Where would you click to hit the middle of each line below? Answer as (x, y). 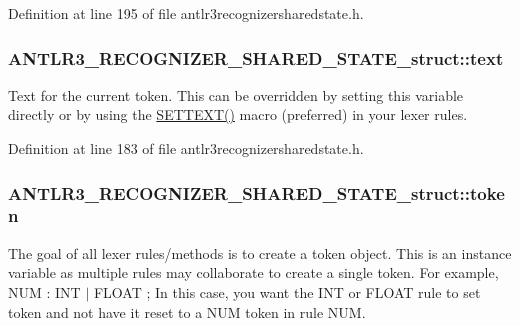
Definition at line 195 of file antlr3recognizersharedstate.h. (186, 13)
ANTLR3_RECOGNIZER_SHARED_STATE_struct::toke (256, 192)
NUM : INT (44, 291)
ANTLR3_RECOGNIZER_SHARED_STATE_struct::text (256, 57)
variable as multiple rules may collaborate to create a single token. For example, (253, 272)
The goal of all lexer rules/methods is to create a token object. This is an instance (260, 252)
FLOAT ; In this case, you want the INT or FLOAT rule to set (287, 291)
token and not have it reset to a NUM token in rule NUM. (187, 311)
